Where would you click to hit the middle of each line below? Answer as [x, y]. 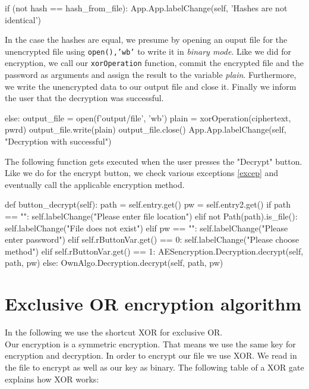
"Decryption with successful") [58, 141]
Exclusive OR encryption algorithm [153, 304]
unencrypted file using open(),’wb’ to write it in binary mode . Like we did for [148, 51]
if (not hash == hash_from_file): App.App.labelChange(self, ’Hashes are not [146, 8]
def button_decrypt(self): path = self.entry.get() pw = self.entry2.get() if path [148, 204]
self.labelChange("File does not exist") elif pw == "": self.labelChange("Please [146, 228]
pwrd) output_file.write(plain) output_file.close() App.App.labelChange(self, [146, 129]
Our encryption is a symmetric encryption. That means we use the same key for [150, 343]
